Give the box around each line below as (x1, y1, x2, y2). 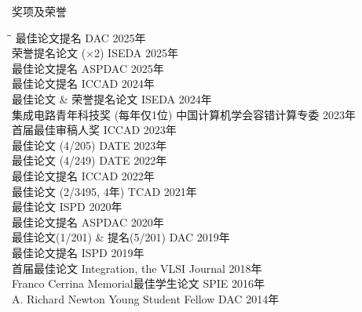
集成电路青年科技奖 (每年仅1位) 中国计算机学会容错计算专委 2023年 (12, 106, 356, 122)
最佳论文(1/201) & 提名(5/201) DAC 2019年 (12, 229, 230, 245)
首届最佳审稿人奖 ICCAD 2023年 (12, 122, 177, 138)
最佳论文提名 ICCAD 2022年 (12, 167, 155, 183)
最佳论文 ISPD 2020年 (12, 198, 122, 215)
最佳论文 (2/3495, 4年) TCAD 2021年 (12, 183, 197, 199)
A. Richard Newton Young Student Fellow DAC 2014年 (12, 290, 280, 307)
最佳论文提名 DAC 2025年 (15, 29, 146, 45)
